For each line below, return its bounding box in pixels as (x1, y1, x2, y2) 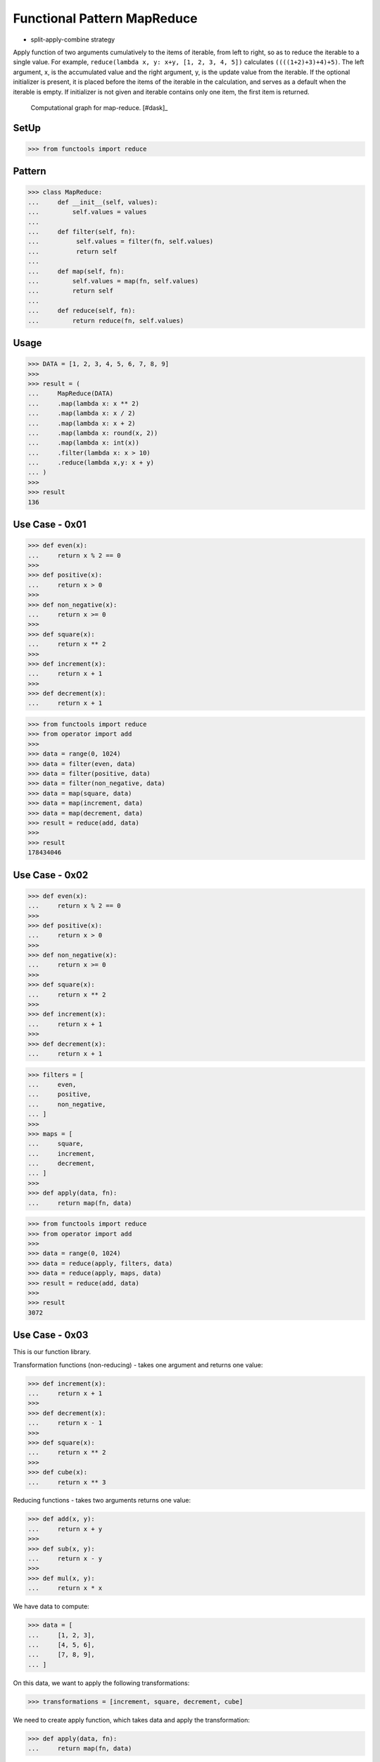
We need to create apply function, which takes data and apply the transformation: (13, 1715, 250, 1724)
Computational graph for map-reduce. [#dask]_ (30, 103, 168, 112)
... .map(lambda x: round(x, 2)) (27, 429, 158, 437)
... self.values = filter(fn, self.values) (27, 238, 214, 246)
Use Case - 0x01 (13, 519, 87, 531)
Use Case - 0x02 (13, 869, 89, 881)
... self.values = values (27, 208, 147, 216)
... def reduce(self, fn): (27, 307, 137, 315)
